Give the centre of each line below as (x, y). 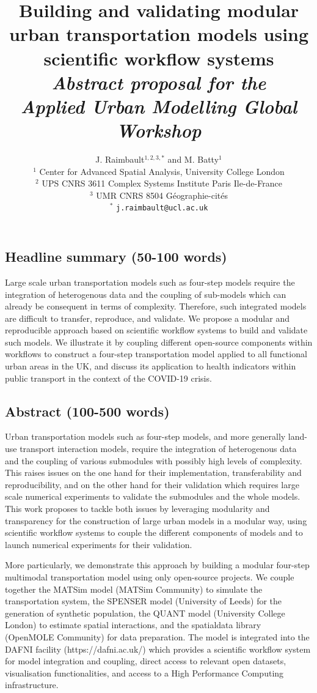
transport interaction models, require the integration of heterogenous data (158, 449)
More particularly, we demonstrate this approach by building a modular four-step (157, 565)
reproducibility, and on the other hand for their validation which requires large (152, 484)
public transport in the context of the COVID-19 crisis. (108, 378)
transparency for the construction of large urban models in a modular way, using (156, 520)
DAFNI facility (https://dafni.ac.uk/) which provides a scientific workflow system (158, 649)
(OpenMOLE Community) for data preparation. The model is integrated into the (157, 636)
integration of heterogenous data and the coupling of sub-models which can (146, 294)
